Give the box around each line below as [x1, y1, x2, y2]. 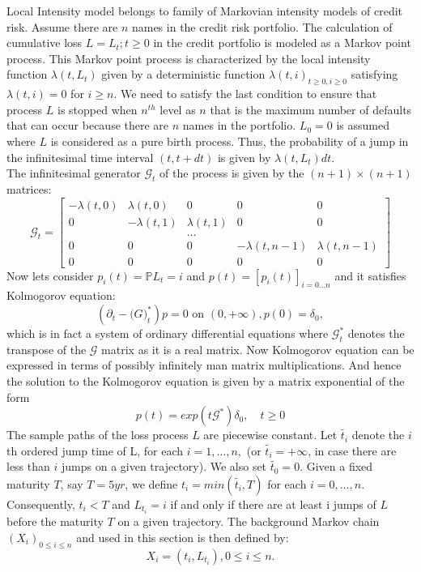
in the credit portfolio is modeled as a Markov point [153, 34, 411, 51]
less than [6, 458, 50, 475]
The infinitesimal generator [6, 164, 141, 181]
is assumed [336, 117, 389, 134]
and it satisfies [334, 267, 406, 284]
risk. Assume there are [6, 18, 118, 35]
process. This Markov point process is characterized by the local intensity [6, 49, 371, 66]
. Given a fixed [300, 458, 373, 475]
